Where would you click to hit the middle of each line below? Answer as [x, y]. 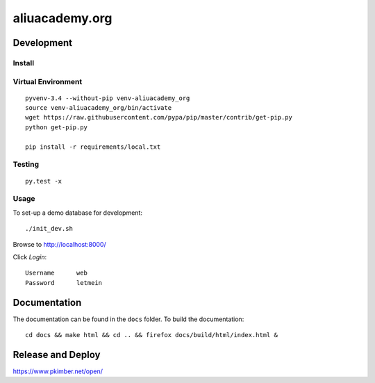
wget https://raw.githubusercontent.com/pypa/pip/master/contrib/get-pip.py [159, 117]
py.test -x [44, 181]
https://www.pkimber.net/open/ [58, 371]
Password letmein [64, 283]
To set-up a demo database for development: [77, 213]
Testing [26, 165]
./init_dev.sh [49, 229]
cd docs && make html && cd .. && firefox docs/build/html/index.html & [151, 335]
